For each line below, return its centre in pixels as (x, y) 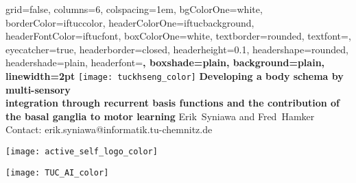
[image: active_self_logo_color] (82, 152)
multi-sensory (38, 89)
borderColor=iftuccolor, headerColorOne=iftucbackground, (130, 22)
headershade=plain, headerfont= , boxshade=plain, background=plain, (165, 62)
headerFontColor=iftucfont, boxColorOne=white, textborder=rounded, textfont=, (178, 36)
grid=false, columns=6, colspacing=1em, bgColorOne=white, (134, 9)
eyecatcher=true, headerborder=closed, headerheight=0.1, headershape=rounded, (177, 49)
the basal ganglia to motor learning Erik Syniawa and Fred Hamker (160, 116)
